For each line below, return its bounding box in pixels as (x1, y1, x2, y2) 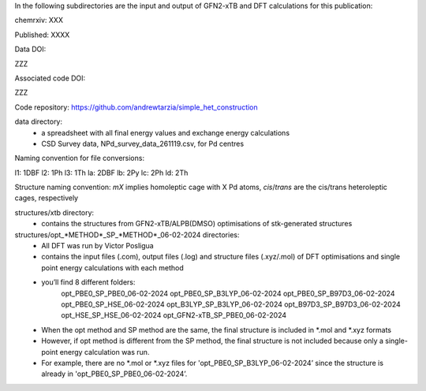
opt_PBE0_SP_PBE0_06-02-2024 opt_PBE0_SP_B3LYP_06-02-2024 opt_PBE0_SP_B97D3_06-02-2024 (61, 289, 395, 298)
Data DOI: (14, 44, 47, 54)
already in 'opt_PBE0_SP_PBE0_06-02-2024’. (41, 369, 188, 378)
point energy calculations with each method (41, 263, 185, 272)
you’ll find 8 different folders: (41, 277, 136, 287)
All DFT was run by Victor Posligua (41, 241, 154, 251)
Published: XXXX (14, 30, 70, 39)
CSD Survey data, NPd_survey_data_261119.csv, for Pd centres (41, 139, 245, 148)
